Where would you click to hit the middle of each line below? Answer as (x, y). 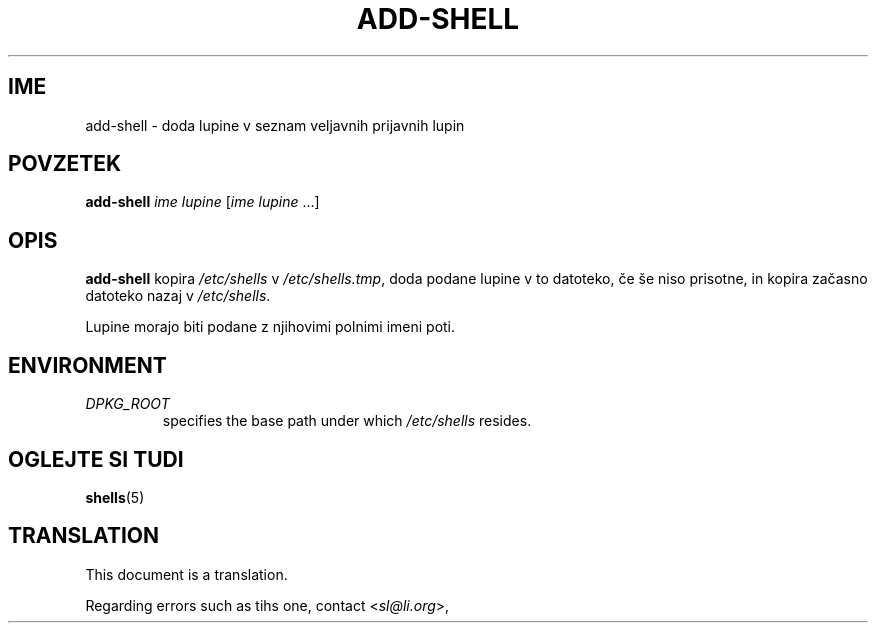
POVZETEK (65, 164)
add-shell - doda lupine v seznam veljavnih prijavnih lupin (275, 125)
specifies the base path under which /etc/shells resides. (347, 421)
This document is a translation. (186, 574)
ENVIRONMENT (87, 365)
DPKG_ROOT (127, 404)
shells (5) (115, 497)
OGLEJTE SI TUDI (96, 459)
